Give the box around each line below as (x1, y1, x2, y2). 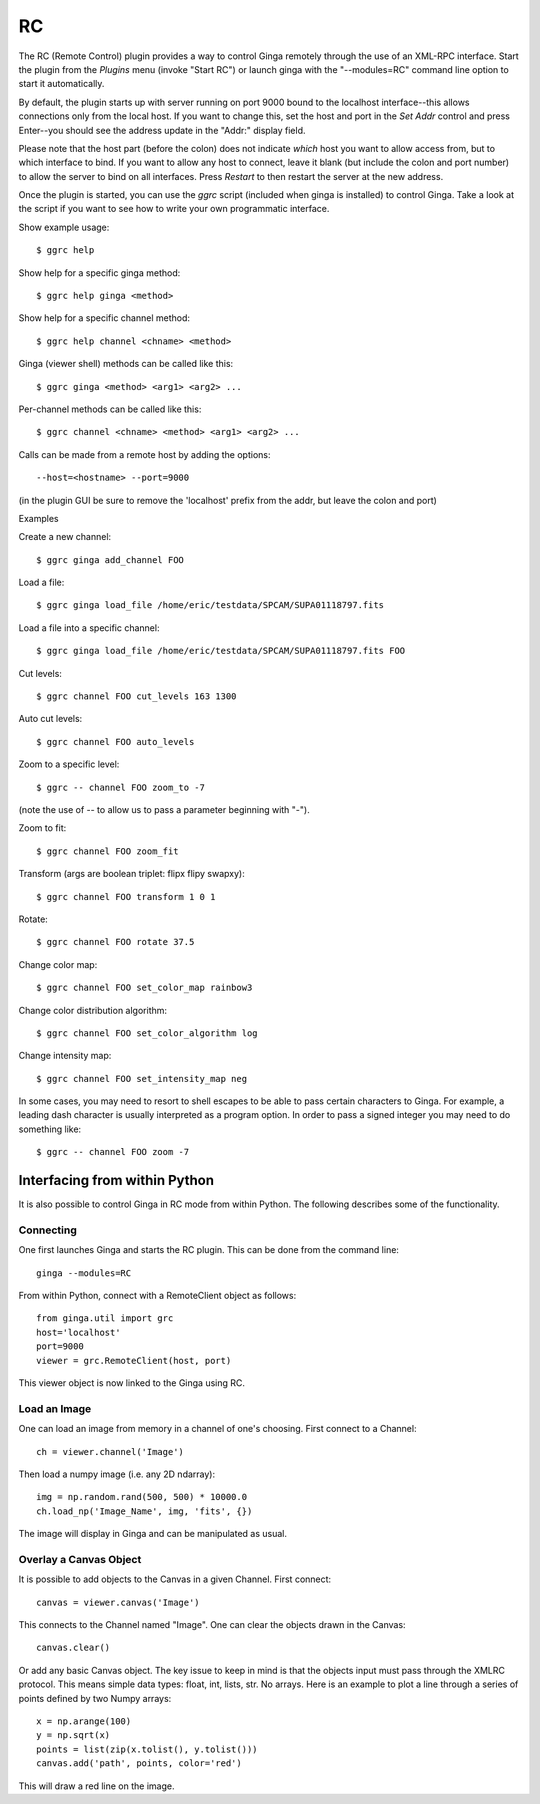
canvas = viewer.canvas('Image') (36, 1596, 200, 1608)
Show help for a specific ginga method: (18, 266, 181, 279)
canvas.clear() (36, 1642, 111, 1654)
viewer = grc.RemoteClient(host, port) (36, 1355, 232, 1366)
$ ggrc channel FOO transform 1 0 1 (36, 891, 216, 902)
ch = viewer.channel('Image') (36, 1446, 185, 1457)
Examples (18, 512, 59, 524)
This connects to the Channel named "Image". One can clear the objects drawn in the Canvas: (18, 1619, 406, 1631)
